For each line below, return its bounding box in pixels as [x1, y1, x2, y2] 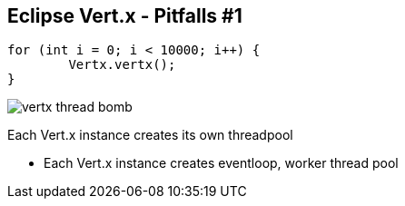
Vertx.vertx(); [68, 57, 176, 73]
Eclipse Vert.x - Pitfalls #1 [7, 5, 242, 27]
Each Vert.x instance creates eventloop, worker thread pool [44, 155, 399, 172]
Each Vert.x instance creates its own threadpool [7, 127, 293, 143]
